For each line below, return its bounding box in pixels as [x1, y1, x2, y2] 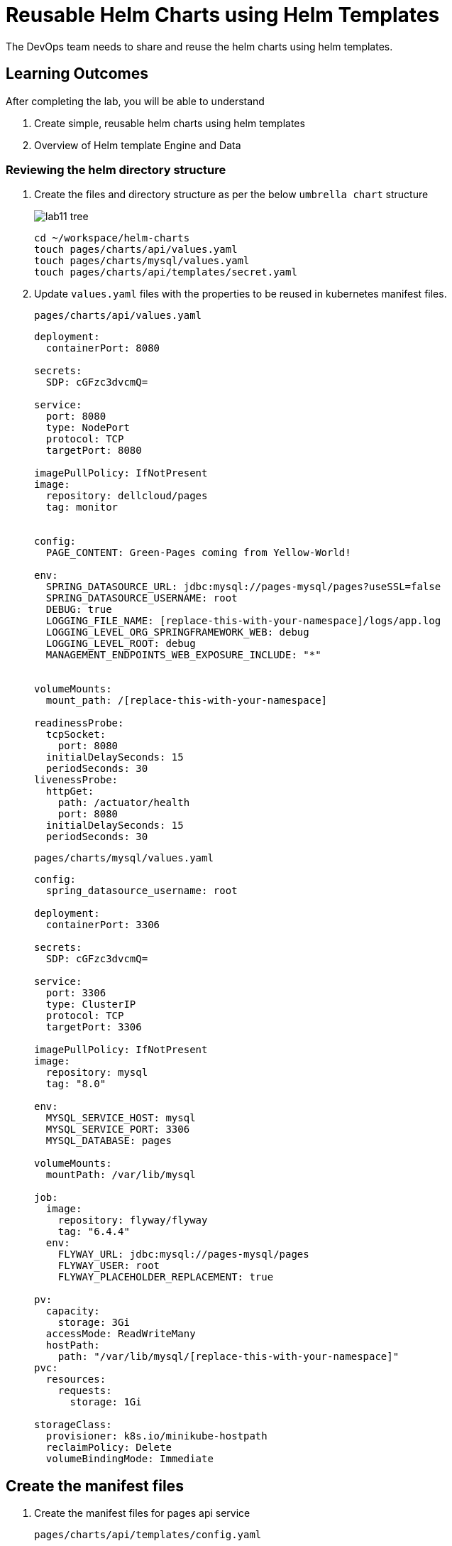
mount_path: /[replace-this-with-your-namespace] [45, 695, 328, 707]
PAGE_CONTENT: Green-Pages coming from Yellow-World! [45, 547, 351, 559]
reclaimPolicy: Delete [45, 1442, 172, 1454]
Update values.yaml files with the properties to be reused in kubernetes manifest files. [34, 288, 447, 300]
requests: [57, 1385, 112, 1397]
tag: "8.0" [45, 1078, 106, 1090]
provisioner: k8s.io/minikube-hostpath [45, 1430, 268, 1442]
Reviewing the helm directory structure [6, 162, 226, 177]
